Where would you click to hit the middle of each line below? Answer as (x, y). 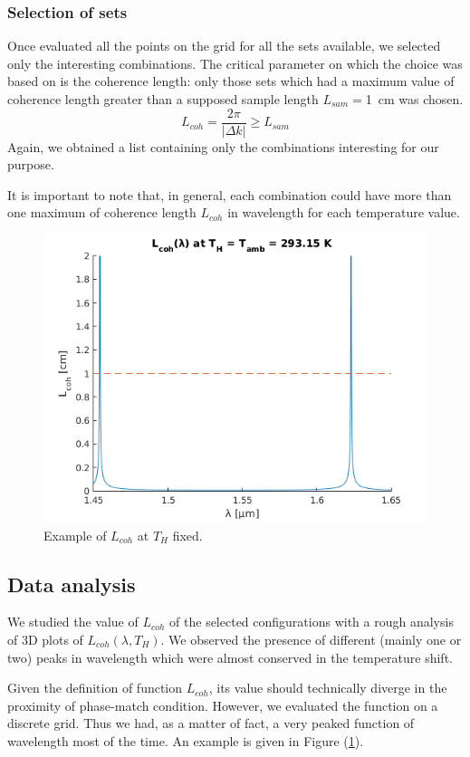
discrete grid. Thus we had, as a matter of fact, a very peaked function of (211, 723)
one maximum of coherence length (102, 212)
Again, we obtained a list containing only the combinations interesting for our (223, 146)
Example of (75, 535)
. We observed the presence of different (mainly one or (311, 640)
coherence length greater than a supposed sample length (163, 99)
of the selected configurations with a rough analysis (312, 622)
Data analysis (72, 584)
